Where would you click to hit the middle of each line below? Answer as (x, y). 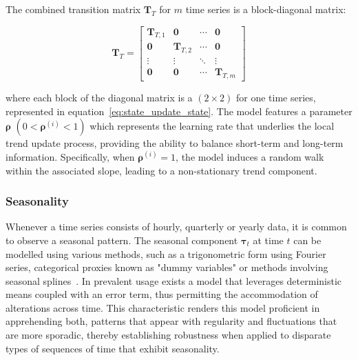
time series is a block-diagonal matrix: (266, 9)
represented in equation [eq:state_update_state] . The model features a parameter (179, 111)
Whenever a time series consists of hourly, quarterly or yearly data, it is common (176, 227)
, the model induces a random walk (250, 156)
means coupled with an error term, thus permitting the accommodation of (162, 294)
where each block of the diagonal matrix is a (99, 98)
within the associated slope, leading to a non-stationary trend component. (161, 170)
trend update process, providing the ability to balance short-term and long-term (175, 143)
